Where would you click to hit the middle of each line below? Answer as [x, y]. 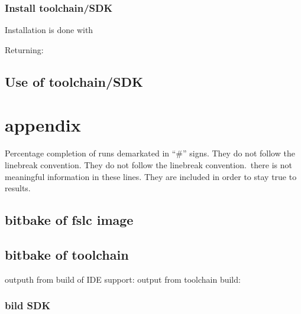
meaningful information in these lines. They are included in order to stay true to [151, 176]
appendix [43, 125]
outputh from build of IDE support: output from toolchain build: [123, 279]
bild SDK [28, 305]
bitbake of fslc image [69, 220]
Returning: [24, 49]
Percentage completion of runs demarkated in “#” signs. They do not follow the [150, 153]
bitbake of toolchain [67, 254]
